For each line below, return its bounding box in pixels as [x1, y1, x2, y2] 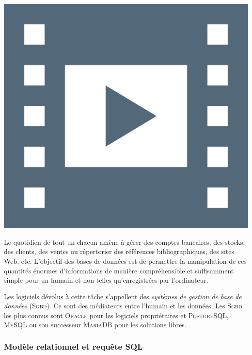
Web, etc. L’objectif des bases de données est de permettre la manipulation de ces [4, 255, 247, 266]
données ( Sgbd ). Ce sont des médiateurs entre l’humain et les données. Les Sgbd [4, 301, 242, 311]
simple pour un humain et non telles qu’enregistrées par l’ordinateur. [4, 275, 208, 285]
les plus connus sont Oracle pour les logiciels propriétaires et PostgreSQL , [4, 310, 229, 320]
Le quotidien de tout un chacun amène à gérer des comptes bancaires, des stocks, [4, 237, 245, 247]
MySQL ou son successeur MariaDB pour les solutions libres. [4, 320, 187, 330]
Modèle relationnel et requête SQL [4, 340, 143, 352]
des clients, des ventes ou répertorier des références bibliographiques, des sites [4, 246, 235, 256]
